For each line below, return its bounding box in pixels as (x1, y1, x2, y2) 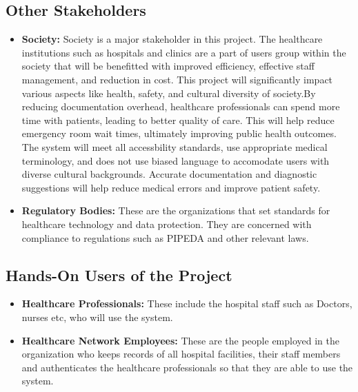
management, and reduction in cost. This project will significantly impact (21, 72, 333, 86)
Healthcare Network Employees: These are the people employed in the (21, 333, 339, 347)
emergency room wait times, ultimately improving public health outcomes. (21, 126, 337, 141)
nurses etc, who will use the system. (21, 309, 173, 324)
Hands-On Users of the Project (6, 264, 232, 285)
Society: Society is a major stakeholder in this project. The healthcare (21, 32, 323, 46)
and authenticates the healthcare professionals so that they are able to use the (21, 360, 353, 374)
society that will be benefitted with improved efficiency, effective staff (21, 59, 315, 73)
